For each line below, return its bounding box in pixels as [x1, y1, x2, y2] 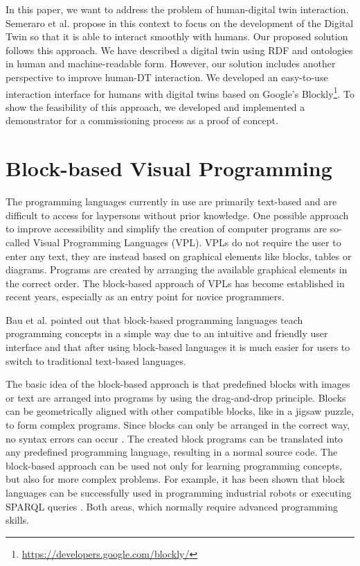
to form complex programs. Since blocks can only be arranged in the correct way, [6, 418, 350, 432]
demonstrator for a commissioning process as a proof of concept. [6, 113, 278, 128]
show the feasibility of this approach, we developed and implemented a [6, 99, 305, 114]
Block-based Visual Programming [6, 154, 332, 182]
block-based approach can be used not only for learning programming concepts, [6, 458, 343, 472]
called [6, 234, 30, 249]
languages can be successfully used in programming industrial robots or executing [6, 486, 352, 499]
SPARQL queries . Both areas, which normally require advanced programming [6, 499, 338, 513]
